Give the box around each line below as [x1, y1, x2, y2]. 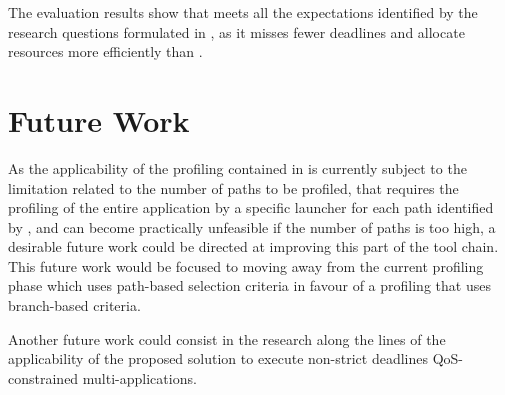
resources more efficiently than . [8, 41, 203, 62]
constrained [8, 367, 79, 388]
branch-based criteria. [8, 295, 141, 316]
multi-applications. [82, 367, 197, 388]
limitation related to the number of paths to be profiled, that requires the [8, 177, 459, 198]
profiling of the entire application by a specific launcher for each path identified [8, 197, 494, 218]
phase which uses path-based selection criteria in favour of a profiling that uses [8, 275, 491, 296]
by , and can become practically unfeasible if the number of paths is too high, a [8, 216, 496, 237]
